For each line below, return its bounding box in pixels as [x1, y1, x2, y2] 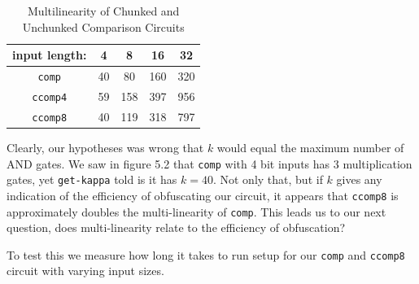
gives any [336, 171, 382, 188]
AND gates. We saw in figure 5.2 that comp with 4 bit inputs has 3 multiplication [7, 155, 412, 172]
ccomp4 [32, 91, 68, 103]
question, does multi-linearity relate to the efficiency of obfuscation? [7, 219, 346, 236]
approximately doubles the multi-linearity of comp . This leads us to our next [7, 203, 386, 220]
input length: [12, 46, 87, 63]
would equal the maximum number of [216, 139, 404, 155]
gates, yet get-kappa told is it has [7, 171, 177, 188]
